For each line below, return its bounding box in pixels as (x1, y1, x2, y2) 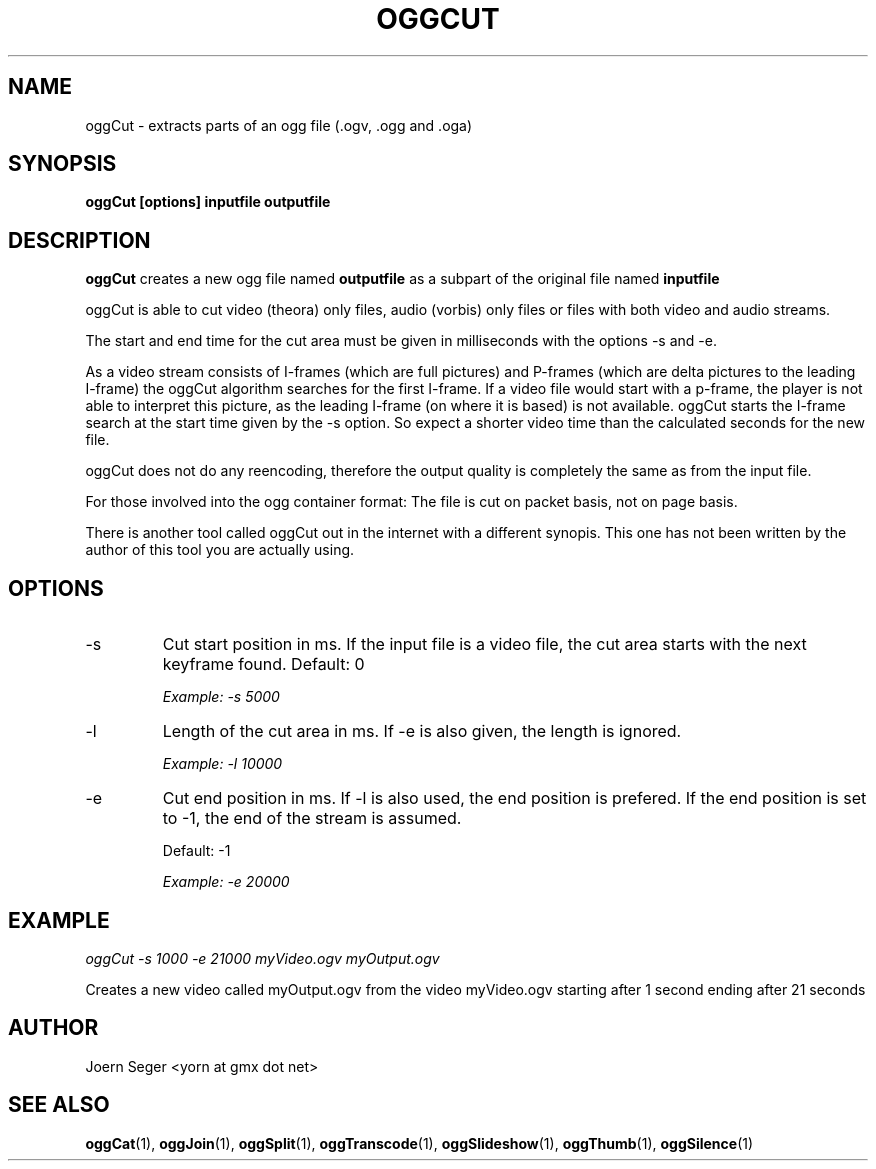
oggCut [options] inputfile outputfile (85, 193, 331, 211)
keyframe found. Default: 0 (162, 654, 365, 675)
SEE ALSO (8, 1092, 110, 1118)
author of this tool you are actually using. (85, 541, 355, 559)
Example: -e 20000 (162, 873, 290, 891)
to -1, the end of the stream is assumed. (162, 808, 462, 829)
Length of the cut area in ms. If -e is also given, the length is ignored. (162, 721, 682, 742)
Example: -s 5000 (162, 688, 280, 706)
